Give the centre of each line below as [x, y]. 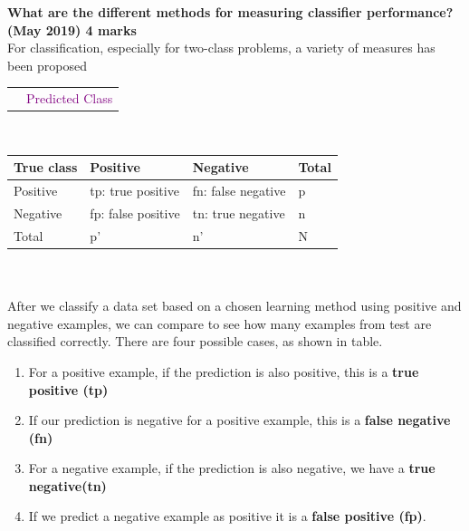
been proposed [48, 65]
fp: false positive [135, 213]
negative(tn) [67, 485]
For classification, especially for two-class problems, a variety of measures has [221, 48]
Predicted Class [70, 98]
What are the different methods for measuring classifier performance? [230, 12]
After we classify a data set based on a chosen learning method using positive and [234, 306]
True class [46, 167]
